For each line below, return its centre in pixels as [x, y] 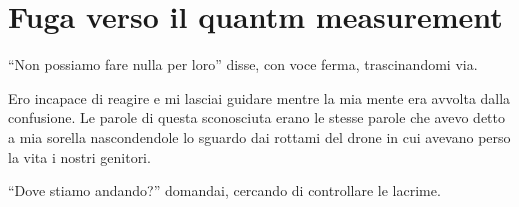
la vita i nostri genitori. [79, 156]
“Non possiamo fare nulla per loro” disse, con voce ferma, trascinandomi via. [243, 64]
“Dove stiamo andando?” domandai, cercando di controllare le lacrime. [224, 190]
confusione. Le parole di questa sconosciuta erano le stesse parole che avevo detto [256, 117]
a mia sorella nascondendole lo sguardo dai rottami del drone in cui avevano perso [259, 136]
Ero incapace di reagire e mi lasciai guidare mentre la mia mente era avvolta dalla [259, 97]
